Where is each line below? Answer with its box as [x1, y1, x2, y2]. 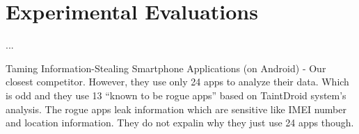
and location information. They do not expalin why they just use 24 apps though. [6, 115, 354, 130]
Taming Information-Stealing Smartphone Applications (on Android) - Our [6, 60, 326, 75]
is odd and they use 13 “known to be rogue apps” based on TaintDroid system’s [6, 87, 346, 102]
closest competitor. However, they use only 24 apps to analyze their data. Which [6, 74, 349, 89]
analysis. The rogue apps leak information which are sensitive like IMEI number [6, 101, 346, 116]
